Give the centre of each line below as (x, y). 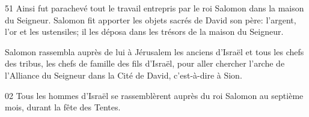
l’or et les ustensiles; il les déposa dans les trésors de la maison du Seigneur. (144, 31)
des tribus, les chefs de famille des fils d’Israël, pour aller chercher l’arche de (145, 63)
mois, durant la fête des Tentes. (63, 107)
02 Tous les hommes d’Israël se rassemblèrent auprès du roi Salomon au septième (154, 95)
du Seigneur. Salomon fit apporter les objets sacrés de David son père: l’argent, (151, 19)
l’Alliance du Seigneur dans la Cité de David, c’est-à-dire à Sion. (124, 75)
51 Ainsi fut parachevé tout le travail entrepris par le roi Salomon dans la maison (154, 8)
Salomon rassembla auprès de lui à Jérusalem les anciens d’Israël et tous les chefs (154, 51)
